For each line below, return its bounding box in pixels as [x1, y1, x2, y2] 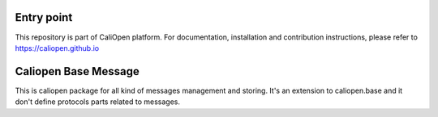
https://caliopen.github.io [15, 43, 100, 52]
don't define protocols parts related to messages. [15, 97, 180, 107]
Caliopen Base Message [15, 65, 140, 78]
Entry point [15, 10, 73, 24]
